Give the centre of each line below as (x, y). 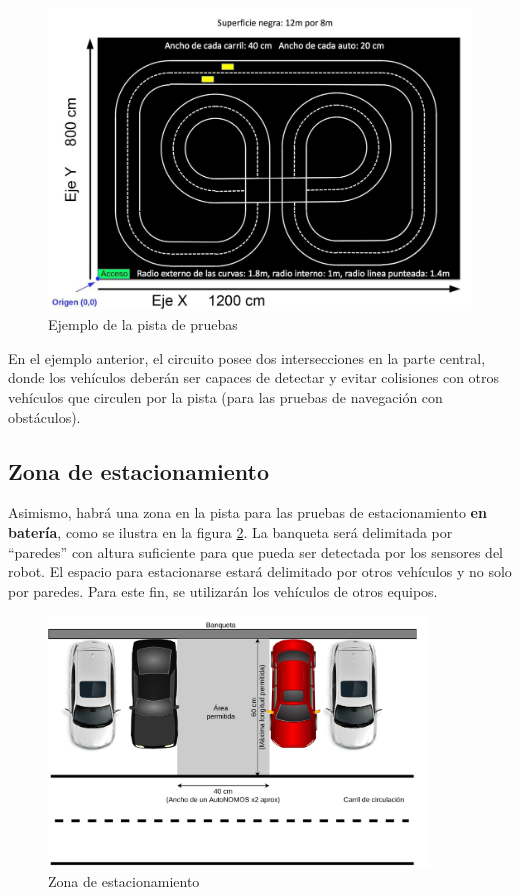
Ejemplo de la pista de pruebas (143, 324)
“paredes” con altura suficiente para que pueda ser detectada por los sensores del (256, 551)
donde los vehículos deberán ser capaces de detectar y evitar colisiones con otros (254, 377)
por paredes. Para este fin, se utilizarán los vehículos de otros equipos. (223, 590)
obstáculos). (44, 416)
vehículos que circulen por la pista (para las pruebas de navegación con (225, 397)
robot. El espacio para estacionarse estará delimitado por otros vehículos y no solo (260, 571)
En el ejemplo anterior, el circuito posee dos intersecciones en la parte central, (247, 357)
